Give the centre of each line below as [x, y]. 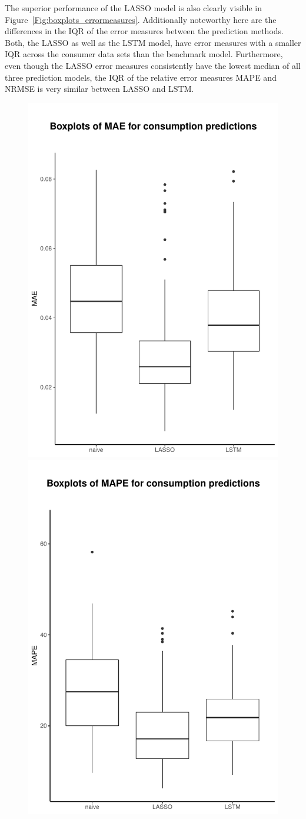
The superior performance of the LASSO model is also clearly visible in [134, 8]
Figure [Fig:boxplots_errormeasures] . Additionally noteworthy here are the [141, 19]
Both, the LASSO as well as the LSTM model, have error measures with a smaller [153, 42]
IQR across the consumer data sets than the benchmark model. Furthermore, [144, 54]
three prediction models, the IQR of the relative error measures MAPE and [141, 77]
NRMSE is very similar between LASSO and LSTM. [99, 89]
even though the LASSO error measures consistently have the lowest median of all [153, 65]
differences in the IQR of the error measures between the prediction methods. [144, 31]
